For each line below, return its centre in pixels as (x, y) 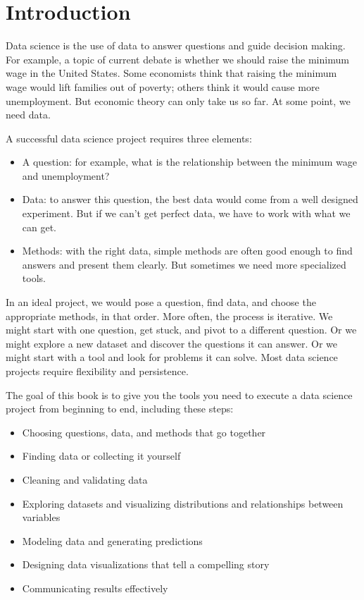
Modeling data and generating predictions (112, 540)
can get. (39, 227)
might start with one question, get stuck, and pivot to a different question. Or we (181, 330)
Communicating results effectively (95, 588)
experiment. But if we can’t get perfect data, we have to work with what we (186, 213)
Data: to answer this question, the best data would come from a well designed (190, 199)
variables (41, 517)
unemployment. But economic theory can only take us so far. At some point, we (178, 100)
